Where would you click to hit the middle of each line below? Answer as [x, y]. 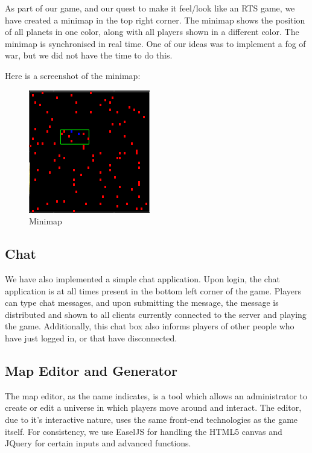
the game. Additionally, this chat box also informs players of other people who [150, 326]
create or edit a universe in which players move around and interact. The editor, [153, 407]
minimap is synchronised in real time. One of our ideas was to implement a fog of [155, 43]
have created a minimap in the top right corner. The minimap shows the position [155, 20]
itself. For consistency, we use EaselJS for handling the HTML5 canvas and [144, 431]
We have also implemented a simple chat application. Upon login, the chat [142, 278]
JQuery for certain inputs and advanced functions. [98, 443]
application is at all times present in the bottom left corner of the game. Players [153, 290]
